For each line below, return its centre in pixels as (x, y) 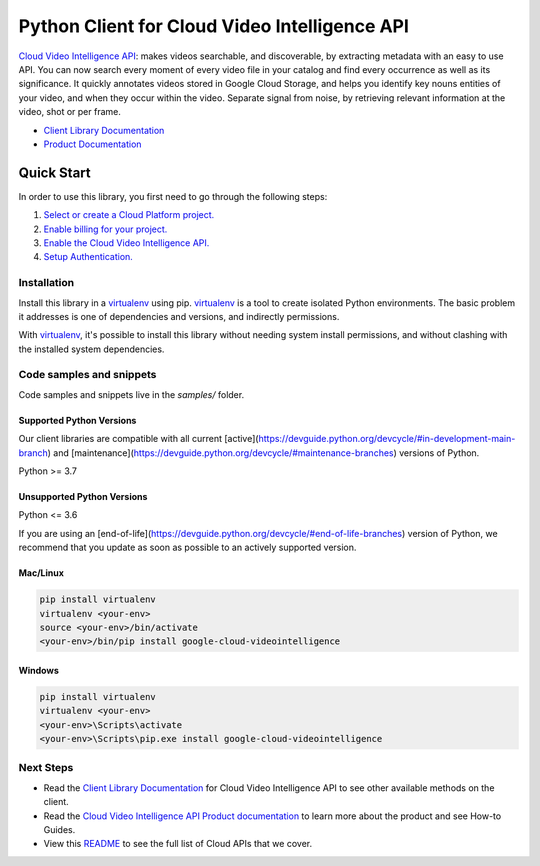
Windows (38, 670)
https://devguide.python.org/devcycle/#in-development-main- (387, 439)
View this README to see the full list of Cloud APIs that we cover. (178, 844)
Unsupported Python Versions (83, 496)
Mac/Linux (41, 573)
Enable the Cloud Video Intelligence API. (126, 242)
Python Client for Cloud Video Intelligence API (214, 26)
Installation (46, 283)
